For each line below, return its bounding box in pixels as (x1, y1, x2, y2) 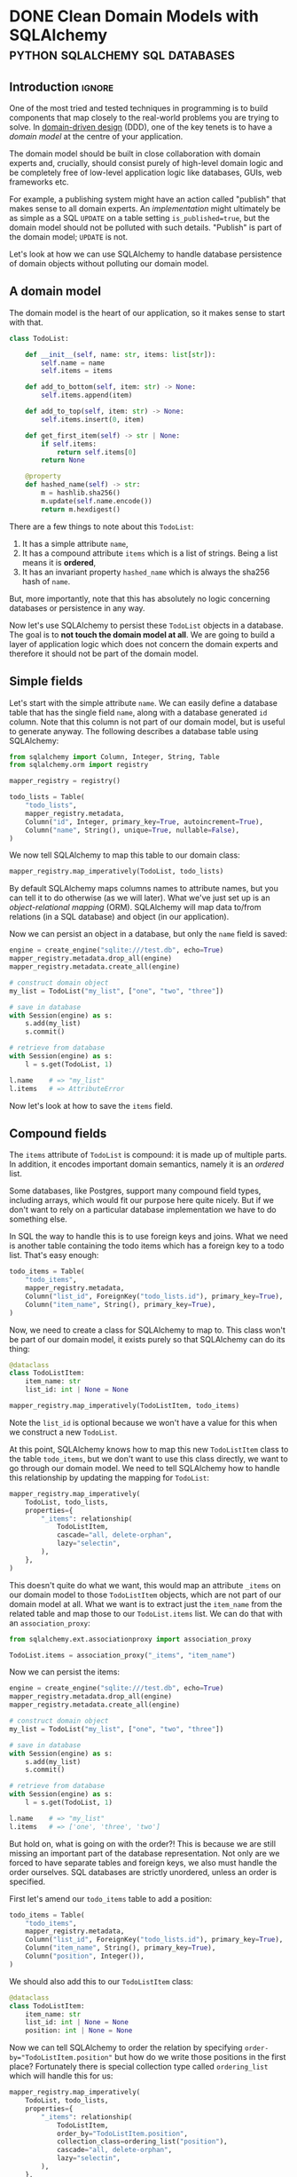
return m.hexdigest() (41, 504, 121, 514)
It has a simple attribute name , (21, 538, 129, 549)
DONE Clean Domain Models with (9, 6, 259, 27)
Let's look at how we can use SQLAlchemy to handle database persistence (9, 249, 282, 259)
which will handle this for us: (9, 2070, 113, 2081)
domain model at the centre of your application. (9, 131, 184, 141)
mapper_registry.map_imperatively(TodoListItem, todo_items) (9, 1401, 240, 1411)
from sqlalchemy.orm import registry (9, 761, 149, 770)
